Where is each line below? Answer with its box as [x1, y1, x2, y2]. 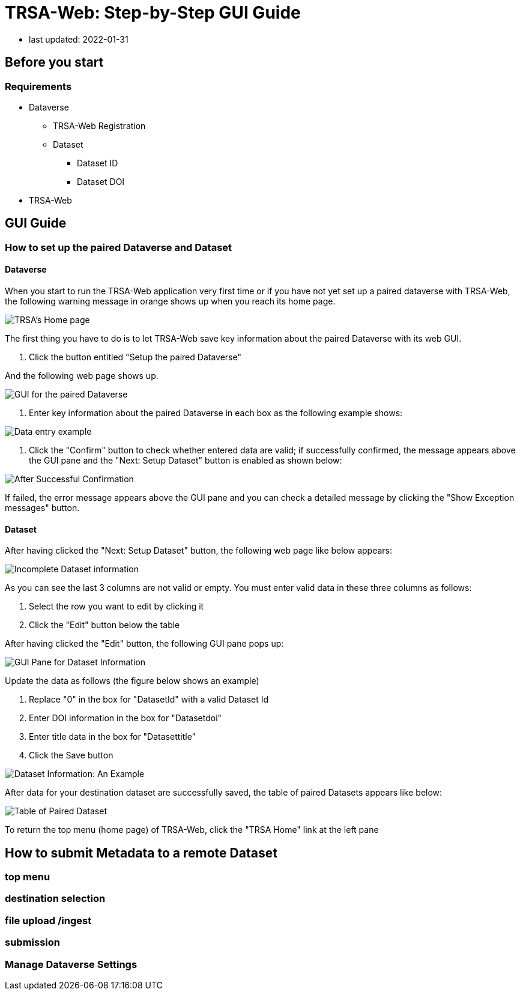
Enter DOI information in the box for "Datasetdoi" [29, 713, 222, 724]
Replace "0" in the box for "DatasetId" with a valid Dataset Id [29, 694, 269, 705]
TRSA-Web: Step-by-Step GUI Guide [5, 2, 301, 23]
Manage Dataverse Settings [5, 958, 138, 970]
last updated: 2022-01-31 [29, 34, 128, 44]
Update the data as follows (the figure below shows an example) [5, 676, 259, 686]
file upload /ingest [5, 914, 92, 927]
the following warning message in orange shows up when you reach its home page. [5, 296, 336, 307]
